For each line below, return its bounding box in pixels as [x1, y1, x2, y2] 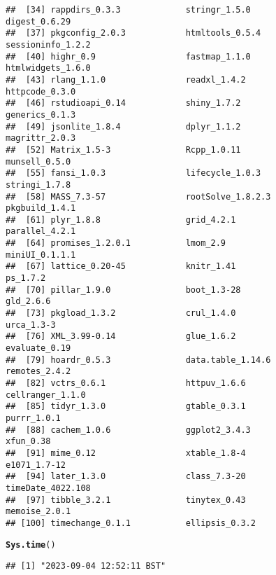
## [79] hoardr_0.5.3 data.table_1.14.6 [6, 354, 271, 365]
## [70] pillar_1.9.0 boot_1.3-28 [6, 284, 241, 295]
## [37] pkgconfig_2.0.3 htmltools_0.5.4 [6, 28, 261, 39]
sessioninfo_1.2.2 [6, 39, 91, 50]
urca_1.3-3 [6, 319, 56, 330]
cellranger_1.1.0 [6, 389, 86, 400]
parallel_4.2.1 [6, 226, 76, 237]
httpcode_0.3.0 [6, 86, 76, 97]
